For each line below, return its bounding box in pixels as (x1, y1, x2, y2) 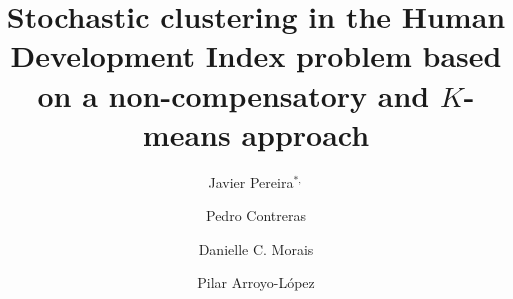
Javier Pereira (208, 171, 294, 192)
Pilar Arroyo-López (197, 272, 315, 293)
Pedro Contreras (206, 205, 306, 226)
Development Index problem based (10, 35, 502, 76)
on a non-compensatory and (37, 74, 430, 115)
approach (241, 113, 370, 154)
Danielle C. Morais (198, 238, 314, 259)
